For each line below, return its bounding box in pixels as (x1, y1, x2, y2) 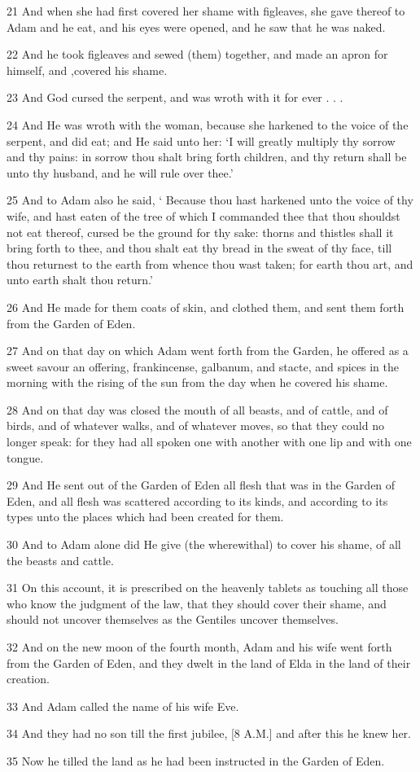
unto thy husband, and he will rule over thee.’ (7, 164, 234, 181)
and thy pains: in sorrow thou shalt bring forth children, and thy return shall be (7, 148, 407, 165)
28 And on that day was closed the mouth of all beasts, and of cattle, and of (7, 401, 388, 418)
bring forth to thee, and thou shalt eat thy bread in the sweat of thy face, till (7, 239, 392, 257)
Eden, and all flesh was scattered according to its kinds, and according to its (7, 492, 388, 509)
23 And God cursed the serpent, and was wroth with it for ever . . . (7, 89, 343, 106)
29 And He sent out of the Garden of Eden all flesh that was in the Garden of (7, 476, 396, 493)
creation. (7, 670, 50, 687)
